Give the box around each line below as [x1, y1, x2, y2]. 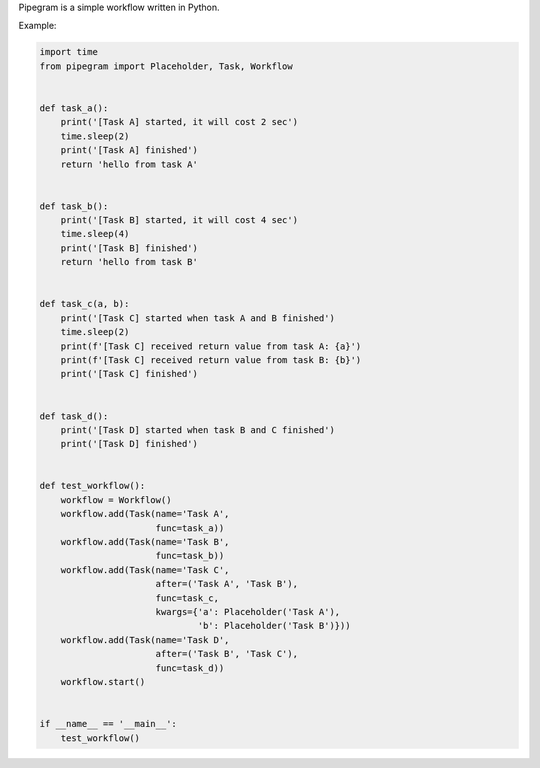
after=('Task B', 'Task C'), [155, 648, 299, 660]
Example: [18, 20, 57, 32]
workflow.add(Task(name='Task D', [60, 634, 230, 645]
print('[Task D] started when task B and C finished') [60, 424, 335, 435]
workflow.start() [60, 676, 146, 687]
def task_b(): [39, 200, 109, 212]
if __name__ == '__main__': [39, 718, 177, 730]
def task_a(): [39, 102, 109, 114]
